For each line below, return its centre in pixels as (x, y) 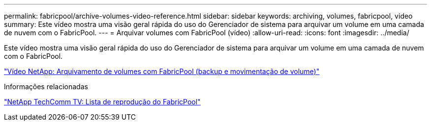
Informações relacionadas (46, 87)
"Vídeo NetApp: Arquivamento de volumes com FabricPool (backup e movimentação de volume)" (162, 71)
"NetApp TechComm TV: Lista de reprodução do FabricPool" (102, 102)
